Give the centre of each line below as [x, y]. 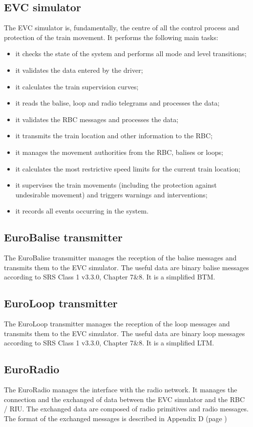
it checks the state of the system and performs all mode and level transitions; [131, 53]
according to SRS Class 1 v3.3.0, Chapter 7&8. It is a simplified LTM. [109, 343]
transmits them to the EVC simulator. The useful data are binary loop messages [125, 333]
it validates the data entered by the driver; [79, 70]
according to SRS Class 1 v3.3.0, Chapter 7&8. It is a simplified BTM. [110, 277]
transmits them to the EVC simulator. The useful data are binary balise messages [126, 267]
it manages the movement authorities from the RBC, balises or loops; [119, 152]
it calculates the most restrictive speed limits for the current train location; [128, 168]
